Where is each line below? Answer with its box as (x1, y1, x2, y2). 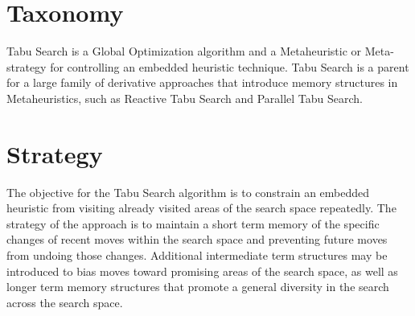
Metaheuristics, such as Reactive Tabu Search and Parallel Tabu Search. (6, 89, 364, 106)
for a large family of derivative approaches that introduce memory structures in (6, 74, 398, 91)
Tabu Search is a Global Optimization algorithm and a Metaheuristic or (6, 43, 362, 60)
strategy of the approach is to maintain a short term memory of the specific (6, 215, 380, 232)
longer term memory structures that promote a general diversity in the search (6, 278, 389, 295)
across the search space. (6, 293, 123, 310)
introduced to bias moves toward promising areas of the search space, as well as (6, 262, 398, 279)
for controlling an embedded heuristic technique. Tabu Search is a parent (50, 58, 409, 75)
